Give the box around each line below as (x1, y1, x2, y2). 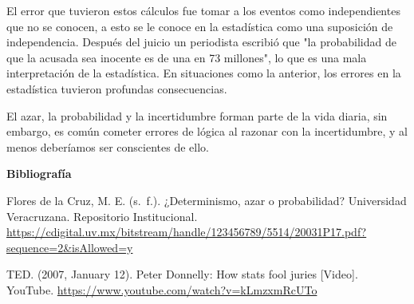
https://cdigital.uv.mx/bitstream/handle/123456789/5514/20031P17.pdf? (6, 223, 367, 240)
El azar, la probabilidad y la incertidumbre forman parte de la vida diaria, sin (6, 107, 388, 124)
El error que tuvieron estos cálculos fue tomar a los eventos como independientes (6, 2, 400, 18)
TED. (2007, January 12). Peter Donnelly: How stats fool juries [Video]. (6, 266, 358, 282)
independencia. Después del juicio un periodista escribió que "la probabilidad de (6, 34, 396, 50)
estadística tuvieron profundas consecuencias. (6, 80, 227, 97)
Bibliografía (6, 165, 72, 182)
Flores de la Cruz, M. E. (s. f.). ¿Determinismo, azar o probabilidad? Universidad (6, 191, 407, 208)
